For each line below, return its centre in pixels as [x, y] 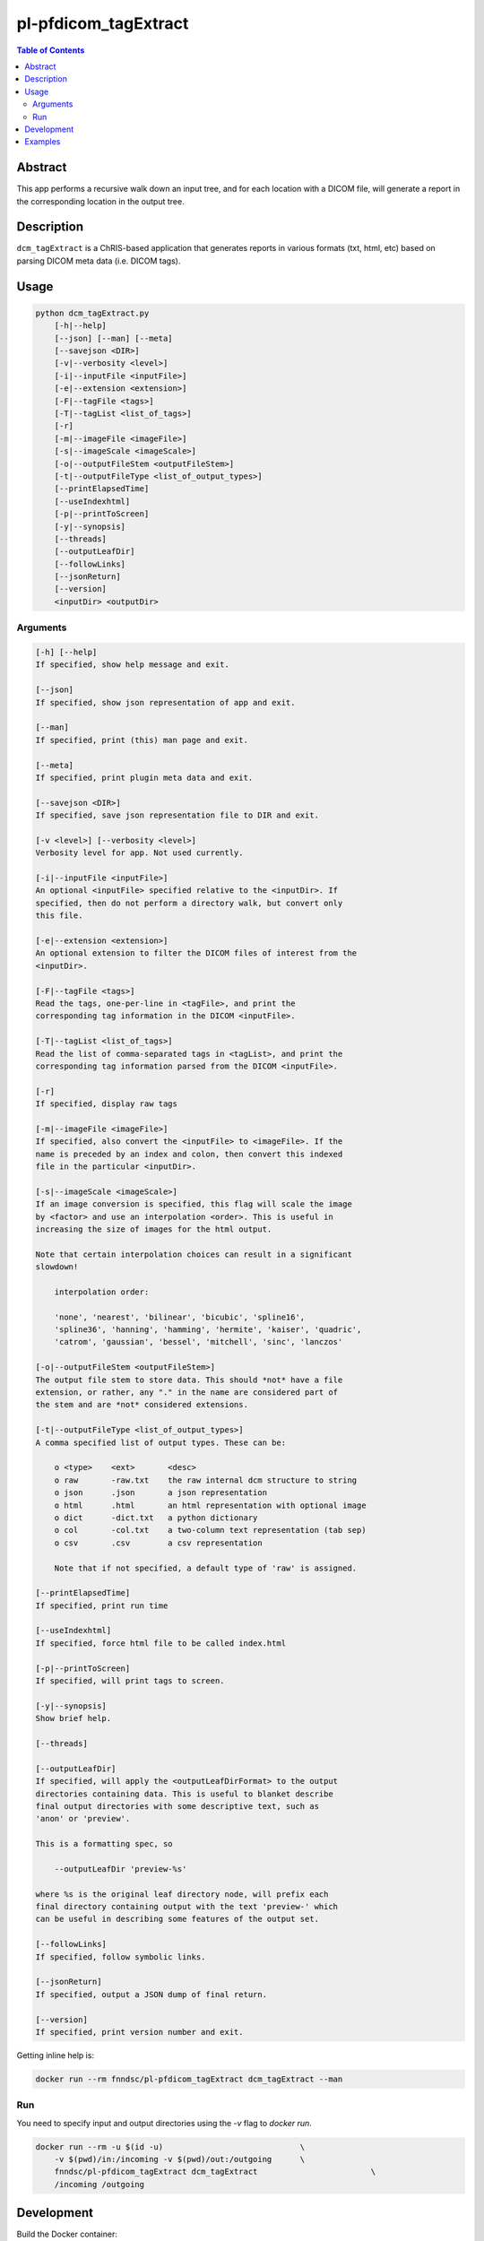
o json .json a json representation [161, 1493]
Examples [43, 142]
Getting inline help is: [55, 2055]
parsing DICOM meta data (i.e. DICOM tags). [99, 261]
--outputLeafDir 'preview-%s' [121, 1869]
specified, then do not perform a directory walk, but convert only [189, 903]
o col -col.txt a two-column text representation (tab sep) [210, 1530]
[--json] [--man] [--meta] [114, 338]
